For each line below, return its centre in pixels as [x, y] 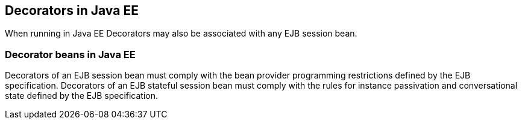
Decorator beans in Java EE [70, 54]
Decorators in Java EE [72, 10]
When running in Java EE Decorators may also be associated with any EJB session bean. [181, 34]
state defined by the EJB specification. [82, 96]
